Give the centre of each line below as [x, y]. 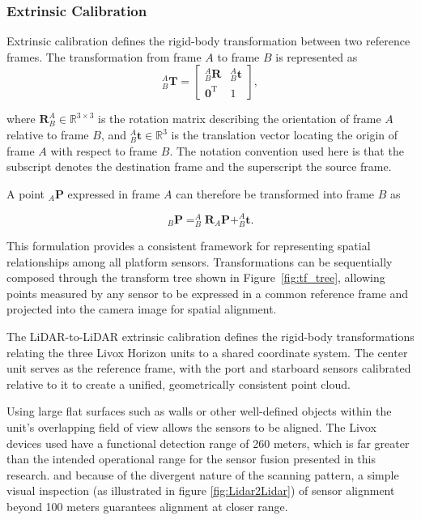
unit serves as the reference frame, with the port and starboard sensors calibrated [209, 368]
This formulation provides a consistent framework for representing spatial [189, 246]
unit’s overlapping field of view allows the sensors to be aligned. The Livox [191, 426]
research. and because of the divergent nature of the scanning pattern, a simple [203, 474]
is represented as [317, 56]
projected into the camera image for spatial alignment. [142, 309]
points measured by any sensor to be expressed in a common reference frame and [208, 293]
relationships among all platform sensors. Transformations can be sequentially [200, 261]
